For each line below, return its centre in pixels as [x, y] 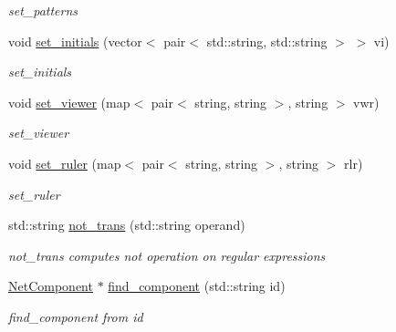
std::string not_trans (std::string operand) [127, 225]
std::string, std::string [267, 41]
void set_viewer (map [69, 102]
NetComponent [51, 286]
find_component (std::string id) [197, 286]
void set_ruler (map [65, 163]
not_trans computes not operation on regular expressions [167, 255]
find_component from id [76, 316]
